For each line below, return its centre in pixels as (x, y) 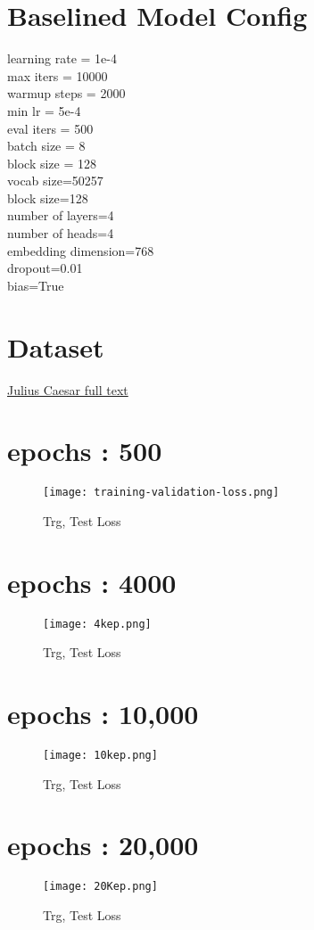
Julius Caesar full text (68, 389)
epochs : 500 (85, 451)
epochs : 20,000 (103, 845)
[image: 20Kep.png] (100, 887)
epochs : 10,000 (103, 714)
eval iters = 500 (50, 128)
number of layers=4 (61, 215)
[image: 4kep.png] (97, 624)
